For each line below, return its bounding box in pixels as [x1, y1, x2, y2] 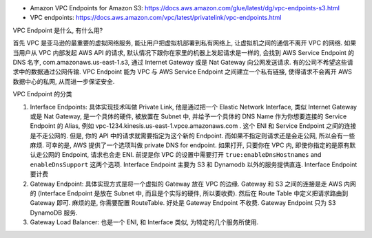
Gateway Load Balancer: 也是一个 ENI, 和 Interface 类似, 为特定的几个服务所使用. [30, 218, 258, 226]
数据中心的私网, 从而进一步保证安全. [12, 77, 115, 85]
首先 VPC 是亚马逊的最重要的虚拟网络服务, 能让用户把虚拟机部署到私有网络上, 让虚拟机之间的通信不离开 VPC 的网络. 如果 [12, 39, 357, 47]
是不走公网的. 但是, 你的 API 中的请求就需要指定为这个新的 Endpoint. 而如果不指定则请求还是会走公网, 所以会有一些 [30, 131, 355, 140]
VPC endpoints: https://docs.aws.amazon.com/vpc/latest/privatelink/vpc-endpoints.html [30, 14, 282, 22]
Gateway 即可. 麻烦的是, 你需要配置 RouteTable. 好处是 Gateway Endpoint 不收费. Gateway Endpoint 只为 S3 [30, 199, 336, 207]
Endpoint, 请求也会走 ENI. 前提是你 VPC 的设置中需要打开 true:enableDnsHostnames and [61, 151, 322, 159]
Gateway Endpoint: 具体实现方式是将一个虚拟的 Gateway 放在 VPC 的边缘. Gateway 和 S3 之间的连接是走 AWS [30, 180, 342, 188]
